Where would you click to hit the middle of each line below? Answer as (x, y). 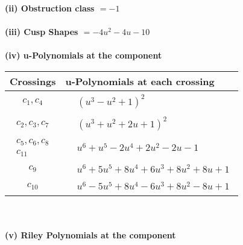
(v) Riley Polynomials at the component (90, 234)
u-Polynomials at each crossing (140, 81)
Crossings (33, 81)
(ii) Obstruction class (50, 8)
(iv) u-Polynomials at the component (84, 55)
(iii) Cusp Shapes (42, 32)
